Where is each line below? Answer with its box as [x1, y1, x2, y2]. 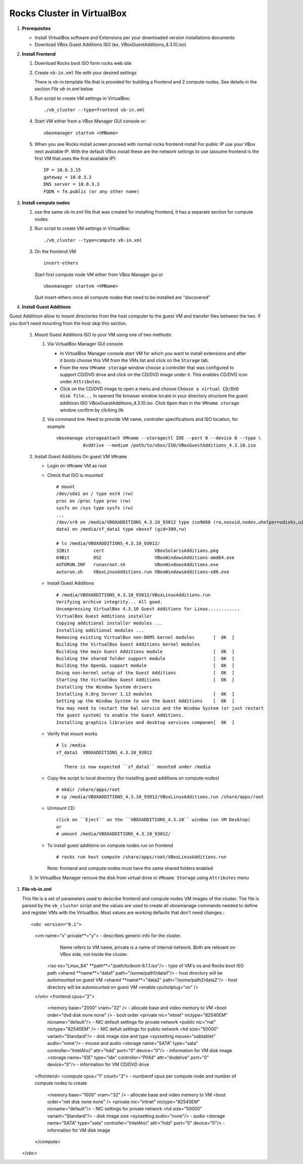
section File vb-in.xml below [34, 86, 93, 92]
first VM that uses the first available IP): [34, 155, 117, 162]
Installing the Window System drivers [56, 684, 153, 690]
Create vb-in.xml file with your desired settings [34, 69, 137, 75]
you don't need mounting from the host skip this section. [9, 320, 127, 326]
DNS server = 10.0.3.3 [43, 181, 100, 187]
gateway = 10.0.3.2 [43, 174, 92, 180]
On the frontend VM [34, 248, 76, 254]
